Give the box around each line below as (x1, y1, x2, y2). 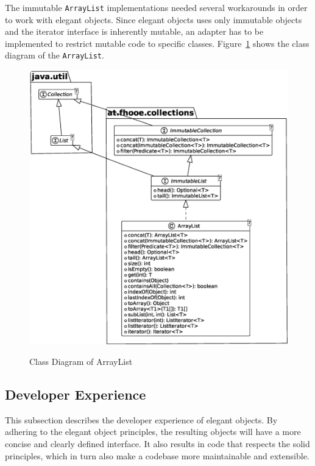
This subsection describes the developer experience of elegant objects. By (5, 413, 278, 426)
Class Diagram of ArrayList (29, 355, 133, 368)
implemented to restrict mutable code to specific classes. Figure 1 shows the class (5, 37, 310, 49)
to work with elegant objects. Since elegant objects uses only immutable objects (5, 13, 302, 26)
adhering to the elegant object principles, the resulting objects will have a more (5, 425, 301, 438)
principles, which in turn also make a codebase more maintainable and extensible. (5, 449, 310, 462)
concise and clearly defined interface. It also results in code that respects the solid (5, 437, 310, 450)
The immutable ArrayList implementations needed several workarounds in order (5, 1, 308, 13)
